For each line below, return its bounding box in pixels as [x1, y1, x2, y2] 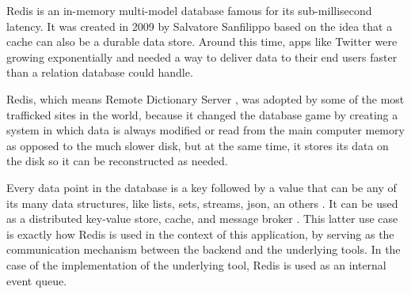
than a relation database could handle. [6, 64, 193, 81]
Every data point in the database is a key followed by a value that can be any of [6, 179, 397, 195]
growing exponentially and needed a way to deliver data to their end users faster [6, 48, 398, 65]
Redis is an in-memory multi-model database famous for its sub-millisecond [6, 2, 372, 18]
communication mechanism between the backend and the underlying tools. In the [6, 241, 401, 258]
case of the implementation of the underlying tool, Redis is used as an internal [6, 256, 386, 273]
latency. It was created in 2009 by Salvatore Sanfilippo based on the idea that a [6, 17, 393, 34]
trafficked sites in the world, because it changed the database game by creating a [6, 106, 398, 122]
